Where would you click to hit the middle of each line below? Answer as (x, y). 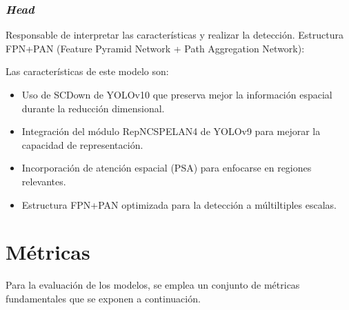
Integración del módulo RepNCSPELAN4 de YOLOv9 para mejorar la (171, 131)
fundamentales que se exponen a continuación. (103, 298)
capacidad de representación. (82, 144)
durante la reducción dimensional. (93, 108)
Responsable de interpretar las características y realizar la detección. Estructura (175, 35)
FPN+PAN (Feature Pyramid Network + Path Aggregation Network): (155, 48)
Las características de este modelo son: (87, 71)
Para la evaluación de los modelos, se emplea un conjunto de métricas (153, 285)
